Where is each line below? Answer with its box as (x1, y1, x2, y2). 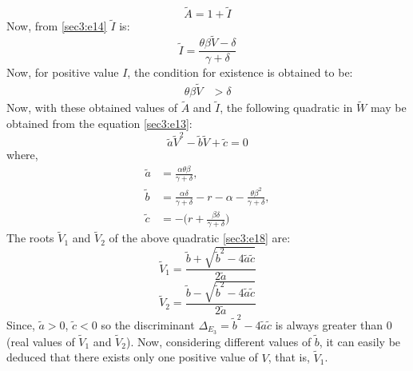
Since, (6, 316, 35, 333)
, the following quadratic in (220, 99, 353, 116)
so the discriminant (101, 316, 195, 333)
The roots (6, 229, 54, 246)
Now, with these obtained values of (6, 99, 178, 116)
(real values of (6, 333, 75, 349)
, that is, (268, 349, 310, 365)
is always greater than (275, 316, 383, 333)
